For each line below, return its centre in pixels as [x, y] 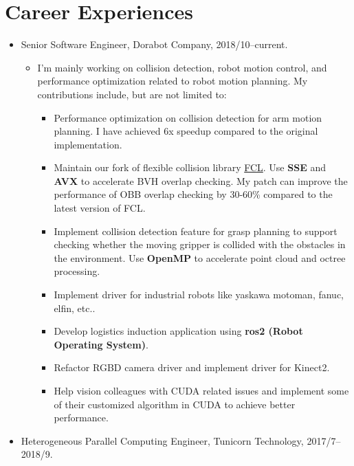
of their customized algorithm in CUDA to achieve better [175, 404]
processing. [77, 271]
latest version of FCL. [100, 208]
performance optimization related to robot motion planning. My [173, 81]
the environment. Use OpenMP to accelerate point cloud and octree [200, 257]
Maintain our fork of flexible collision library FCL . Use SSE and [190, 167]
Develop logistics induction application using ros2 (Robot [178, 331]
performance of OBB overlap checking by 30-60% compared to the [193, 194]
